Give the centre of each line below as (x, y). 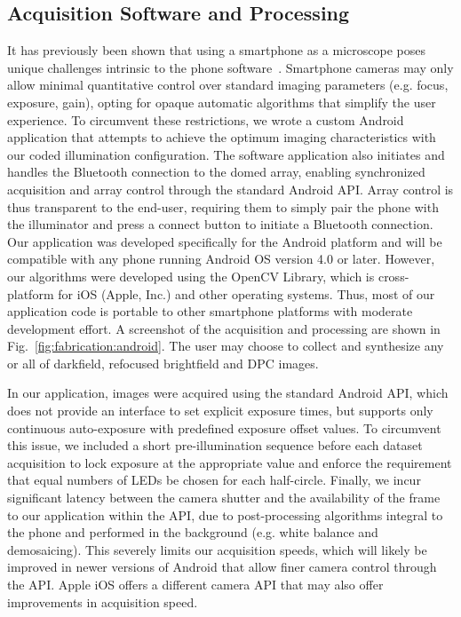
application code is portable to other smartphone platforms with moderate (210, 311)
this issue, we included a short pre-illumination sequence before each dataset (215, 445)
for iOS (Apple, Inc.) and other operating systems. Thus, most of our (246, 293)
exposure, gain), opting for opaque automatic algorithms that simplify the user (222, 102)
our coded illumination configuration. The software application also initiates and (226, 154)
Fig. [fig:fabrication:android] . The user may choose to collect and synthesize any (226, 346)
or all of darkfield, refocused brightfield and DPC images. (163, 363)
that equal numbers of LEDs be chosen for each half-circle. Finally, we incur (214, 480)
